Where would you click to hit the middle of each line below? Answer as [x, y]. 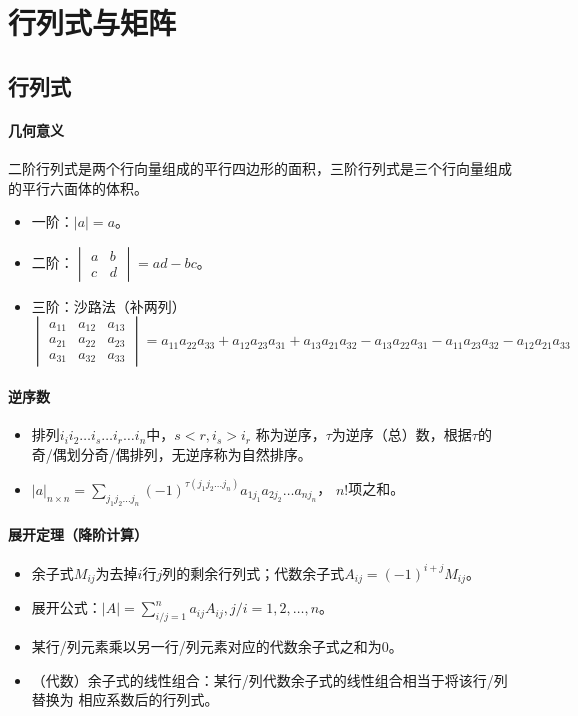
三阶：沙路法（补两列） [108, 305]
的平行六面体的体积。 [78, 187]
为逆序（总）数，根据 [401, 434]
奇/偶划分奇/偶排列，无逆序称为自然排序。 [171, 453]
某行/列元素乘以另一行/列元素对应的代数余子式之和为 [206, 646]
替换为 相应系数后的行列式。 [125, 699]
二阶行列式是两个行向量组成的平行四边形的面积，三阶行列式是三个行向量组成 [260, 167]
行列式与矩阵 [92, 22]
